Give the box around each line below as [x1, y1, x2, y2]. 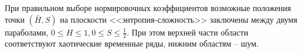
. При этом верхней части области [126, 26, 249, 38]
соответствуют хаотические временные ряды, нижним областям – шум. [5, 37, 259, 50]
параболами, [5, 26, 49, 38]
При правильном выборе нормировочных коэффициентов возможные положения [5, 2, 291, 13]
